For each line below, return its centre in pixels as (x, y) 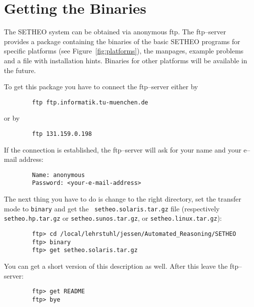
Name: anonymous (58, 175)
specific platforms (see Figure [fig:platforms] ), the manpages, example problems (124, 51)
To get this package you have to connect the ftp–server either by (101, 87)
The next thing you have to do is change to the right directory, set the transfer (123, 199)
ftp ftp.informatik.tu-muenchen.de (90, 102)
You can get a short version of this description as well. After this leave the (116, 266)
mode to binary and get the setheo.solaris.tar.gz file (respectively (112, 208)
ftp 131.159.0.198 (62, 134)
